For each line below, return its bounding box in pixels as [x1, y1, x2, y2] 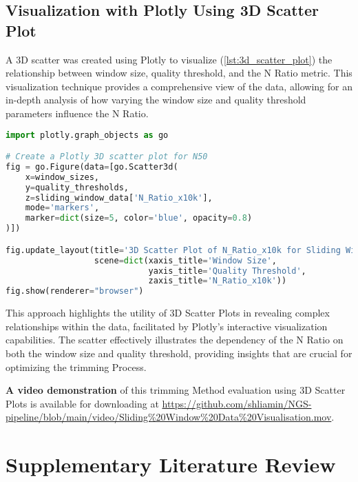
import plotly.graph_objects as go [6, 130, 169, 140]
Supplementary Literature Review [6, 450, 336, 479]
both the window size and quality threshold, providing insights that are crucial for [6, 345, 352, 360]
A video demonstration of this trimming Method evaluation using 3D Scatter [6, 383, 346, 397]
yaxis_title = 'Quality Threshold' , [148, 265, 306, 276]
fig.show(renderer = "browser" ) [6, 286, 144, 297]
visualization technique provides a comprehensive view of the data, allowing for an [6, 79, 352, 93]
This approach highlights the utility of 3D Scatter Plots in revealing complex [6, 305, 330, 320]
